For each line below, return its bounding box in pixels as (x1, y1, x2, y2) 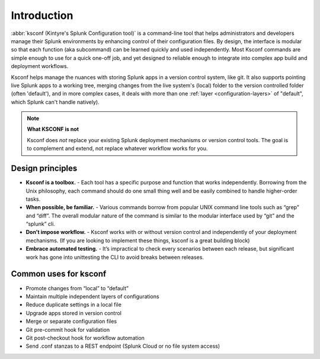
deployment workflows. (11, 63, 69, 70)
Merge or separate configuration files (25, 318, 117, 325)
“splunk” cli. (25, 220, 56, 227)
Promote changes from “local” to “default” (25, 284, 129, 291)
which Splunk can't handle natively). (11, 98, 100, 105)
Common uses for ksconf (11, 269, 107, 279)
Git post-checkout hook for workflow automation (25, 334, 145, 341)
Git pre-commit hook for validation (25, 326, 110, 333)
